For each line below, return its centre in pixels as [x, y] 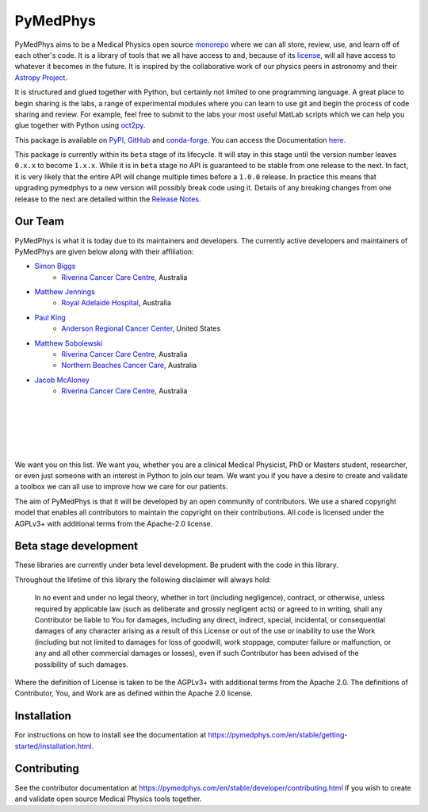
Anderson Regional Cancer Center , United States [141, 328]
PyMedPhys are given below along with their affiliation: [104, 251]
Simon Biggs [55, 266]
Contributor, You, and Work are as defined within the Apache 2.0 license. [134, 693]
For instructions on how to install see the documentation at [111, 735]
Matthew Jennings [65, 292]
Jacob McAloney [62, 380]
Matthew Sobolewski [69, 343]
